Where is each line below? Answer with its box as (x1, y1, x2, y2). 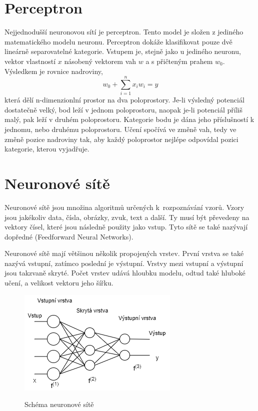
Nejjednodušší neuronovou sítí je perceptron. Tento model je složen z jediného (4, 26, 243, 37)
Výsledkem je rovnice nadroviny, (4, 65, 103, 76)
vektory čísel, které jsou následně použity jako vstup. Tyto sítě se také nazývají (4, 221, 248, 232)
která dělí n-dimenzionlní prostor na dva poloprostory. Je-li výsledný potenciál (4, 94, 244, 105)
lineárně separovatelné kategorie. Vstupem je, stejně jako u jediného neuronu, (4, 46, 241, 56)
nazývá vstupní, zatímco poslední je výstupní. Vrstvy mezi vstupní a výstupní (4, 257, 243, 268)
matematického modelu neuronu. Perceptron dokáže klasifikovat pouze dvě (4, 36, 232, 46)
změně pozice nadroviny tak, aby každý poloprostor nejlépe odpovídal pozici (4, 133, 238, 144)
